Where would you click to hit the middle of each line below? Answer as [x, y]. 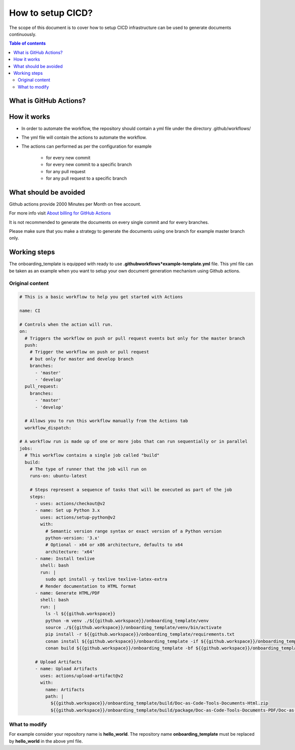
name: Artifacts [65, 689]
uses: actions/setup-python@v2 [78, 517]
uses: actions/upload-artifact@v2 [82, 676]
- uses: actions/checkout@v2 [70, 503]
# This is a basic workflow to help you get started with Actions [101, 297]
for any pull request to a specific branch [87, 178]
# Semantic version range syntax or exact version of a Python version [133, 531]
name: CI [30, 311]
